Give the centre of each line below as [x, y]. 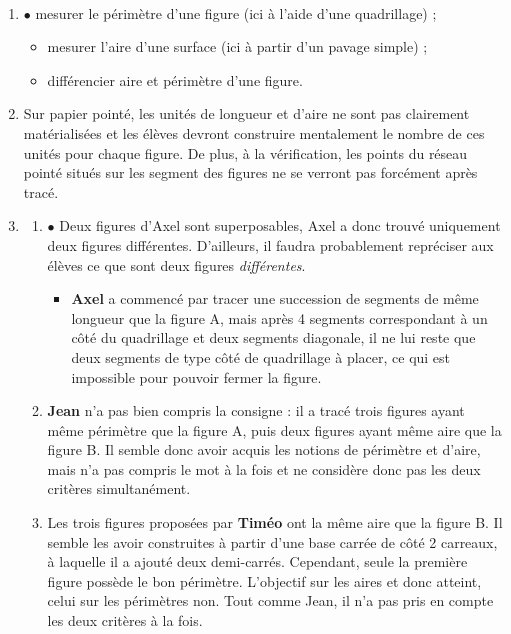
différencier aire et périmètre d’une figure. [175, 79]
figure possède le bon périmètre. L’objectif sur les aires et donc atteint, [264, 580]
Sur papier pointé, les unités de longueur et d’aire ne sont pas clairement [246, 113]
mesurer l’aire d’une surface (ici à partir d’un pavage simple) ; [237, 46]
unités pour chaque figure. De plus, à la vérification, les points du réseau [245, 152]
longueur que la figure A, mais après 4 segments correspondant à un [279, 317]
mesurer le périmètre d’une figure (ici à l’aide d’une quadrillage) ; [236, 12]
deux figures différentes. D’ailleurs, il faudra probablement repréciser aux [270, 244]
